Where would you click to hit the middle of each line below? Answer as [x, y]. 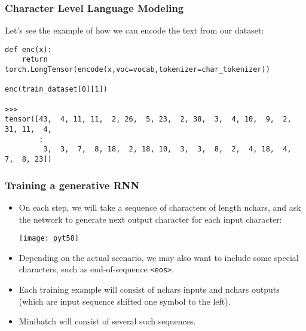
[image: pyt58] [49, 239]
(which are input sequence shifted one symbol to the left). [125, 301]
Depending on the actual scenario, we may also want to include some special [159, 257]
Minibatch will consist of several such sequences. [107, 321]
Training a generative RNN [72, 185]
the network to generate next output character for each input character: [150, 219]
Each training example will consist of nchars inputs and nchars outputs [149, 289]
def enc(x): [28, 49]
